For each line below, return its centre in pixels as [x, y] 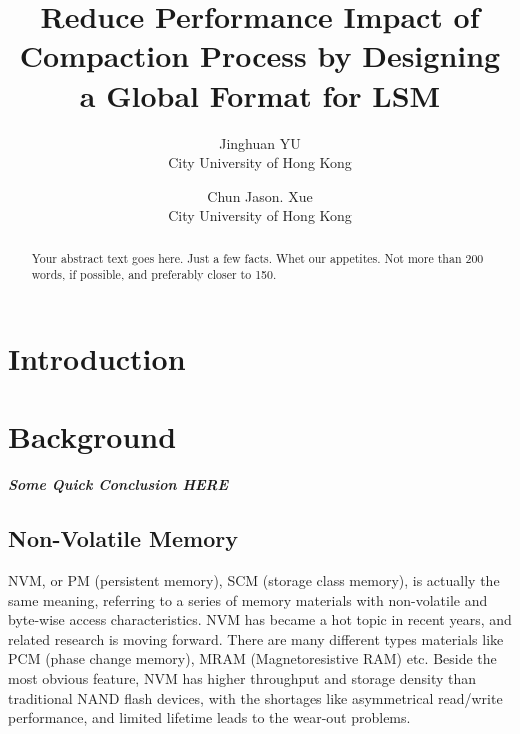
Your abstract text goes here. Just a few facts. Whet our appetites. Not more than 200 [257, 257]
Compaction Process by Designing [260, 55]
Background [92, 436]
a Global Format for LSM [260, 94]
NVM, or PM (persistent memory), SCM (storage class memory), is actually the [254, 580]
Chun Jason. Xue [260, 195]
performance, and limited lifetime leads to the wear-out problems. [209, 717]
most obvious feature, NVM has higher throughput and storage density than [242, 678]
